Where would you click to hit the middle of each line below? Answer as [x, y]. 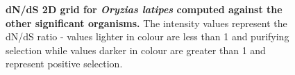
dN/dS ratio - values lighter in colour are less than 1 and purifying [147, 36]
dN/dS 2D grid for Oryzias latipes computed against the [144, 9]
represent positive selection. [64, 64]
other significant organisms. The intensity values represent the [146, 23]
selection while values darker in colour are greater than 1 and [136, 50]
